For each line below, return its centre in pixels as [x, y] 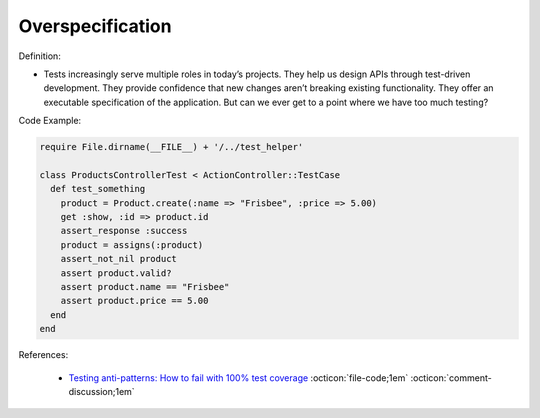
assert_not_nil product [118, 259]
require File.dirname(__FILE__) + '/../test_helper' [171, 147]
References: [43, 355]
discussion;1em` [101, 391]
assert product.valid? [116, 273]
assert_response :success [124, 231]
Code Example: [50, 121]
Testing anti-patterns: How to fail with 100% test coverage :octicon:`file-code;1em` [238, 377]
